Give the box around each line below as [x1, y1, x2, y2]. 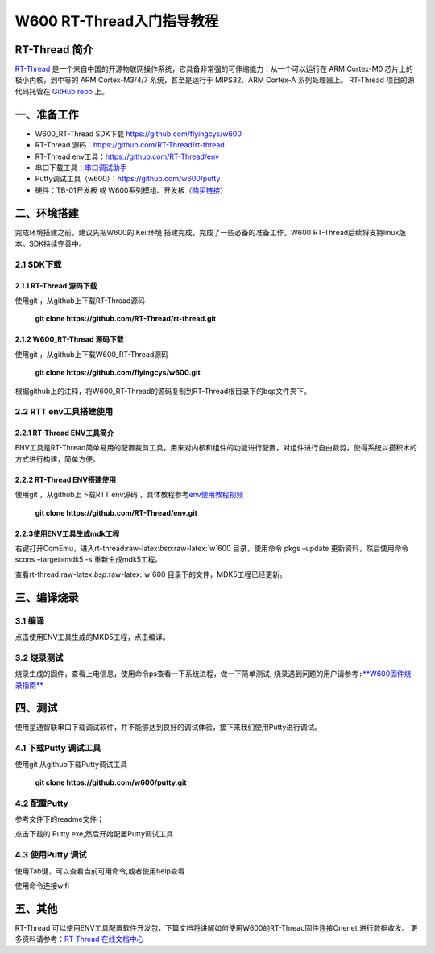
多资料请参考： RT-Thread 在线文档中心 [14, 935, 144, 944]
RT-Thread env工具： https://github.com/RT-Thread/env [35, 151, 220, 161]
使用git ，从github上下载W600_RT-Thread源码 [14, 349, 169, 359]
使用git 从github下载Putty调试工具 [14, 759, 128, 769]
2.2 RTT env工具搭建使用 [14, 406, 114, 417]
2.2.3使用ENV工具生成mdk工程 [14, 529, 120, 538]
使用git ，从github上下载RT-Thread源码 [14, 295, 145, 305]
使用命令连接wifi [14, 881, 70, 890]
